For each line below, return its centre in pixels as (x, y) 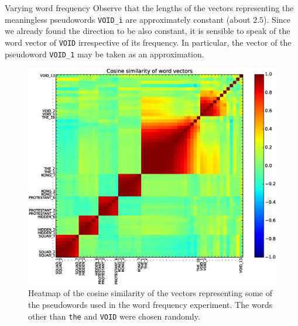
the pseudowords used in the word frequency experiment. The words (150, 304)
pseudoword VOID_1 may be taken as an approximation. (105, 54)
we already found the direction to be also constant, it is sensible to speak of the (148, 31)
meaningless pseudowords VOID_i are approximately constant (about (128, 19)
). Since (277, 19)
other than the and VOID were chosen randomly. (114, 316)
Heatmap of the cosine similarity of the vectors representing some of (150, 293)
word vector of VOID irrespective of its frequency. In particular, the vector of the (148, 42)
